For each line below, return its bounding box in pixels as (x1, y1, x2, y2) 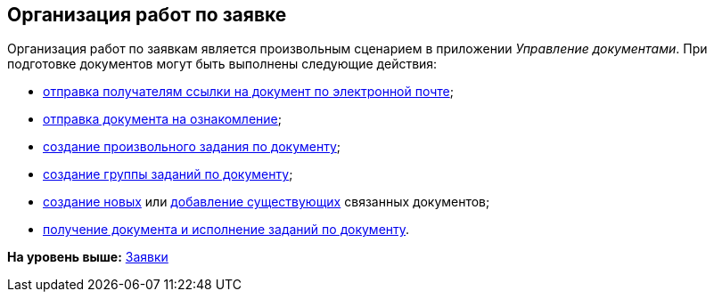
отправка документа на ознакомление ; (43, 111, 282, 127)
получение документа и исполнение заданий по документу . (43, 222, 410, 238)
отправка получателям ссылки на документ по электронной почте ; (43, 84, 454, 100)
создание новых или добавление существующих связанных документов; (43, 194, 490, 210)
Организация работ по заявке (7, 4, 287, 26)
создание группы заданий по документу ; (43, 166, 293, 182)
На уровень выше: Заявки (7, 249, 168, 265)
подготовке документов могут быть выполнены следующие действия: (7, 56, 438, 72)
